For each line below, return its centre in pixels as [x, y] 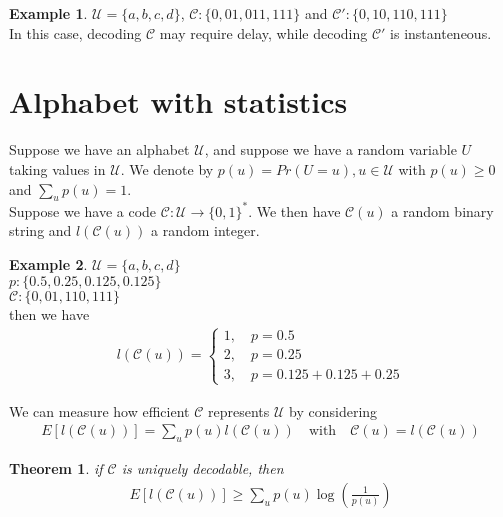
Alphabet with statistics [178, 101]
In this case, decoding [75, 32]
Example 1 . [48, 13]
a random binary [442, 210]
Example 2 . [48, 263]
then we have [49, 313]
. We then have [294, 210]
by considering [333, 410]
